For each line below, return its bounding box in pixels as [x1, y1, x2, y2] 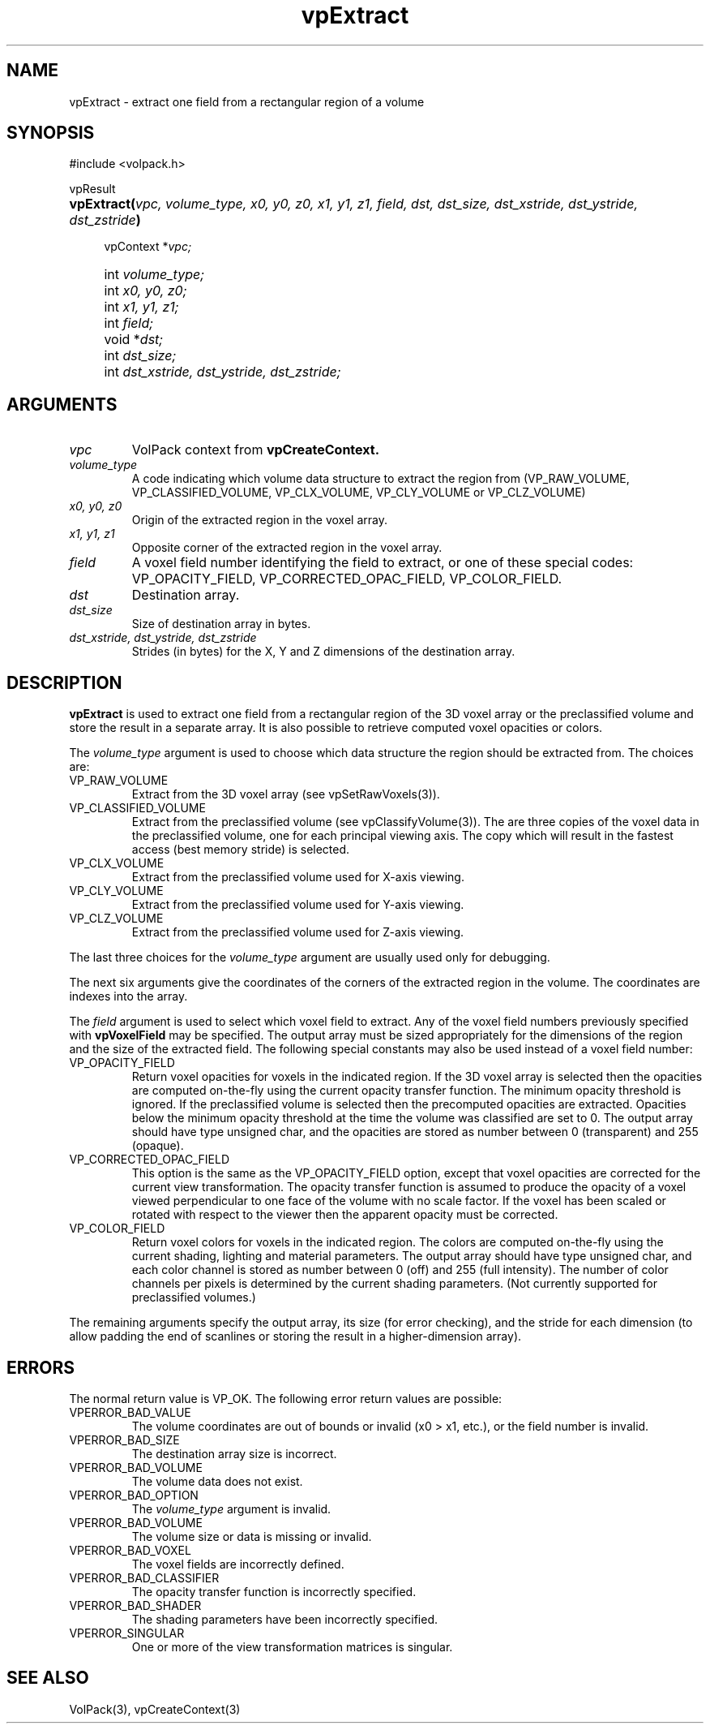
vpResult [69, 182, 116, 196]
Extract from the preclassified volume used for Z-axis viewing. [131, 925, 464, 940]
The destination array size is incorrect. [131, 1446, 337, 1461]
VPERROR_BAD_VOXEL [69, 1543, 191, 1557]
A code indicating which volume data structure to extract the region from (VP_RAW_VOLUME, [131, 471, 630, 486]
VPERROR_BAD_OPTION [69, 1487, 199, 1502]
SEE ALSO [6, 1668, 89, 1689]
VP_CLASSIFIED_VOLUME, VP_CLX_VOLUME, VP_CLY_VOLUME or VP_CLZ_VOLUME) [131, 485, 586, 500]
